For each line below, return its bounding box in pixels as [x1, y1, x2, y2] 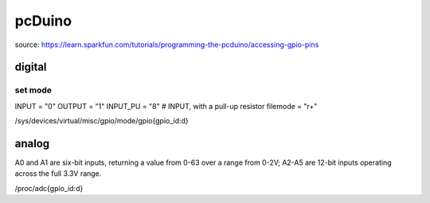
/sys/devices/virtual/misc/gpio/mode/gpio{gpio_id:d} [14, 116, 189, 126]
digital [14, 61, 47, 74]
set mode [14, 84, 52, 96]
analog [14, 136, 50, 150]
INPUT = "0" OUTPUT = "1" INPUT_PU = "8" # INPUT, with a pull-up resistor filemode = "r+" [14, 101, 318, 111]
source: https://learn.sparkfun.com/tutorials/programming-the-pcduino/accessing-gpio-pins [14, 40, 319, 49]
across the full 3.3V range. [14, 169, 102, 178]
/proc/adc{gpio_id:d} [14, 183, 84, 193]
